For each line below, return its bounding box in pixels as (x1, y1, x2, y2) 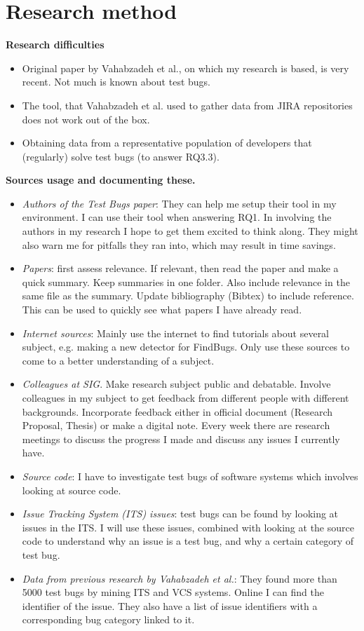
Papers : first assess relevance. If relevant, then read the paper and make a (22, 261, 339, 276)
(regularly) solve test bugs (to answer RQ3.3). (22, 149, 220, 163)
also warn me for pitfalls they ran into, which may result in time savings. (22, 237, 336, 252)
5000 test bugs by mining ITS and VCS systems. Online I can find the (22, 585, 324, 599)
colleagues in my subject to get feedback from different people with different (22, 391, 349, 405)
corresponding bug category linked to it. (22, 612, 195, 627)
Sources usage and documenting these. (6, 172, 196, 187)
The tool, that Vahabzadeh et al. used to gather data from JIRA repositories (22, 97, 353, 112)
